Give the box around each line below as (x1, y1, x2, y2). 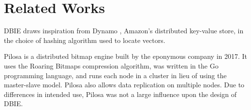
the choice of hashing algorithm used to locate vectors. (4, 35, 165, 45)
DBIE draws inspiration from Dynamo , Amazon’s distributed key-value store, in (4, 26, 244, 36)
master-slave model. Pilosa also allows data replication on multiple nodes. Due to (4, 80, 245, 90)
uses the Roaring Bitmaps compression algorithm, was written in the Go (4, 60, 219, 70)
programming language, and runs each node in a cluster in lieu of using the (4, 70, 227, 80)
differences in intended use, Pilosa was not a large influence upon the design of (4, 89, 236, 99)
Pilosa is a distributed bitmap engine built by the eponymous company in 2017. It (4, 51, 248, 61)
